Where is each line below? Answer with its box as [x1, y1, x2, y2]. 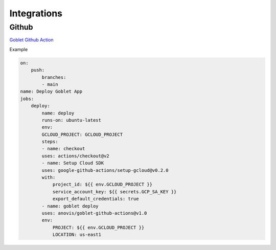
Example [9, 46, 28, 52]
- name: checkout [41, 146, 85, 152]
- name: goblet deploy [41, 203, 99, 209]
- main [41, 81, 58, 87]
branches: [41, 74, 66, 80]
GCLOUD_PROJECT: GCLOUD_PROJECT [41, 131, 123, 138]
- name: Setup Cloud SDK [41, 160, 104, 166]
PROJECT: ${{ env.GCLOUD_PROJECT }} [52, 224, 145, 230]
